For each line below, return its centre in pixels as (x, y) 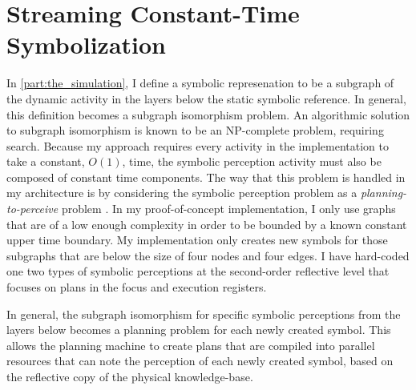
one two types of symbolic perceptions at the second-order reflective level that (198, 271)
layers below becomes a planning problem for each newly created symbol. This (199, 330)
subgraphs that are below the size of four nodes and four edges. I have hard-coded (208, 255)
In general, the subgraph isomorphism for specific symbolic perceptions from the (204, 314)
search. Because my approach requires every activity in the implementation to (198, 145)
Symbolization (86, 44)
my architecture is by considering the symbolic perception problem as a (182, 193)
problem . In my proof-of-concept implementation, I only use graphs (228, 209)
